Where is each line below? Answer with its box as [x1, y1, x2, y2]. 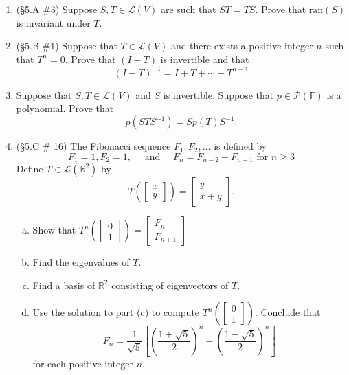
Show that [32, 223, 76, 237]
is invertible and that [160, 52, 249, 66]
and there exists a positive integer [170, 38, 313, 53]
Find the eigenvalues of [32, 255, 130, 269]
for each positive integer [32, 356, 133, 371]
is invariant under [16, 15, 91, 30]
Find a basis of [32, 277, 95, 292]
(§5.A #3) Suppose [16, 2, 98, 16]
